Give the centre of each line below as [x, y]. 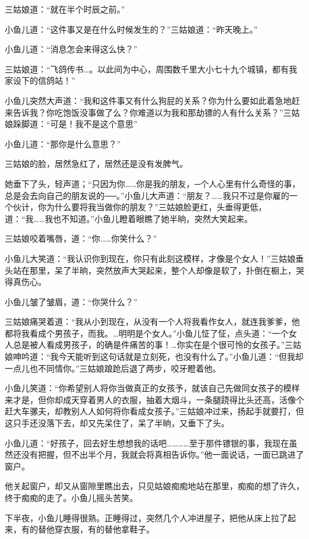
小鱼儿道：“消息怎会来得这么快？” [71, 49]
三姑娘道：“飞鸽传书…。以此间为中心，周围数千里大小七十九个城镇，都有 [147, 69]
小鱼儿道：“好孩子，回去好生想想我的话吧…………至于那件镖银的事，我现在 [147, 443]
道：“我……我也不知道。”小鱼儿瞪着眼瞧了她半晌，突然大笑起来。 [129, 218]
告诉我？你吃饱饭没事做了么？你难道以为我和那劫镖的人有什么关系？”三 [152, 112]
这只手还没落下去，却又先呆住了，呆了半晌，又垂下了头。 [117, 423]
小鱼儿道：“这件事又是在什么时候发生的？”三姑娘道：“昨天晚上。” [131, 29]
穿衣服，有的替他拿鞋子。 [104, 529]
